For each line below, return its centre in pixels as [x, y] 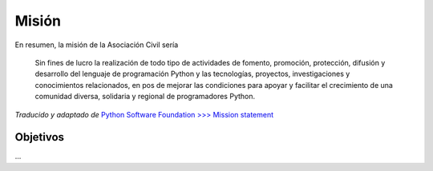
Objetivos [39, 137]
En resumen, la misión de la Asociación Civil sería [97, 45]
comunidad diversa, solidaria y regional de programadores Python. [145, 97]
